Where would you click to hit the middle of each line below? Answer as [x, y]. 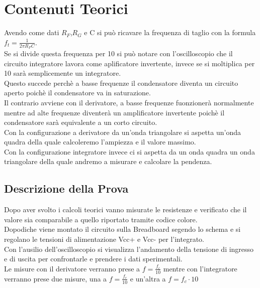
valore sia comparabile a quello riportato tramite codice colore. [101, 219]
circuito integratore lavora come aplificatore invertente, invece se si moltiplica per [129, 63]
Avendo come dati [32, 32]
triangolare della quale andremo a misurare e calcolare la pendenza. [108, 161]
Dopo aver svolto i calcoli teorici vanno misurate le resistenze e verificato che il [125, 209]
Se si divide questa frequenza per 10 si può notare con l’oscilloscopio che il [118, 53]
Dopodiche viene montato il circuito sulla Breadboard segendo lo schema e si [122, 229]
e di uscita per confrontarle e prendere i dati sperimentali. [93, 259]
